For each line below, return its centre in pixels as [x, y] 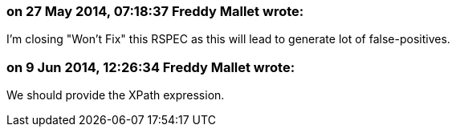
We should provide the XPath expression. [116, 95]
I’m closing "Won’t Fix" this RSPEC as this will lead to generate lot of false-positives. [228, 39]
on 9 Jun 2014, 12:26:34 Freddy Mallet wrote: [151, 67]
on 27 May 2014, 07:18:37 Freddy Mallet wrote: [155, 11]
